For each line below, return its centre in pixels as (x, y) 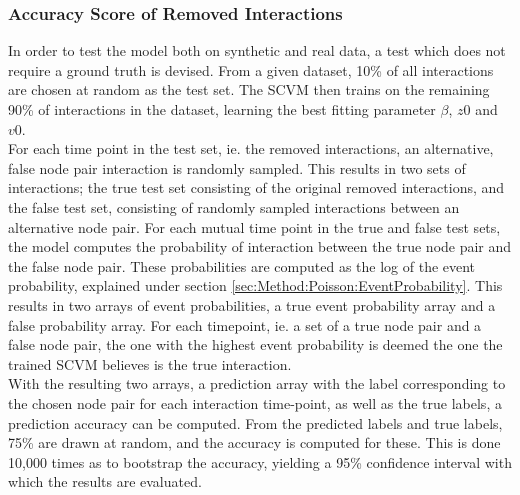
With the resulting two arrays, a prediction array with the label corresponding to (257, 383)
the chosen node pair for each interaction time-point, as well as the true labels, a (255, 402)
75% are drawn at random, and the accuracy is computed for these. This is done (254, 442)
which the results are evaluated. (105, 481)
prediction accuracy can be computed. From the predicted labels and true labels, (255, 422)
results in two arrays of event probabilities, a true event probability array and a (252, 304)
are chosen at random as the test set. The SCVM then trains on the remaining (249, 89)
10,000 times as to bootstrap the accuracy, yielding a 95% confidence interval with (260, 461)
